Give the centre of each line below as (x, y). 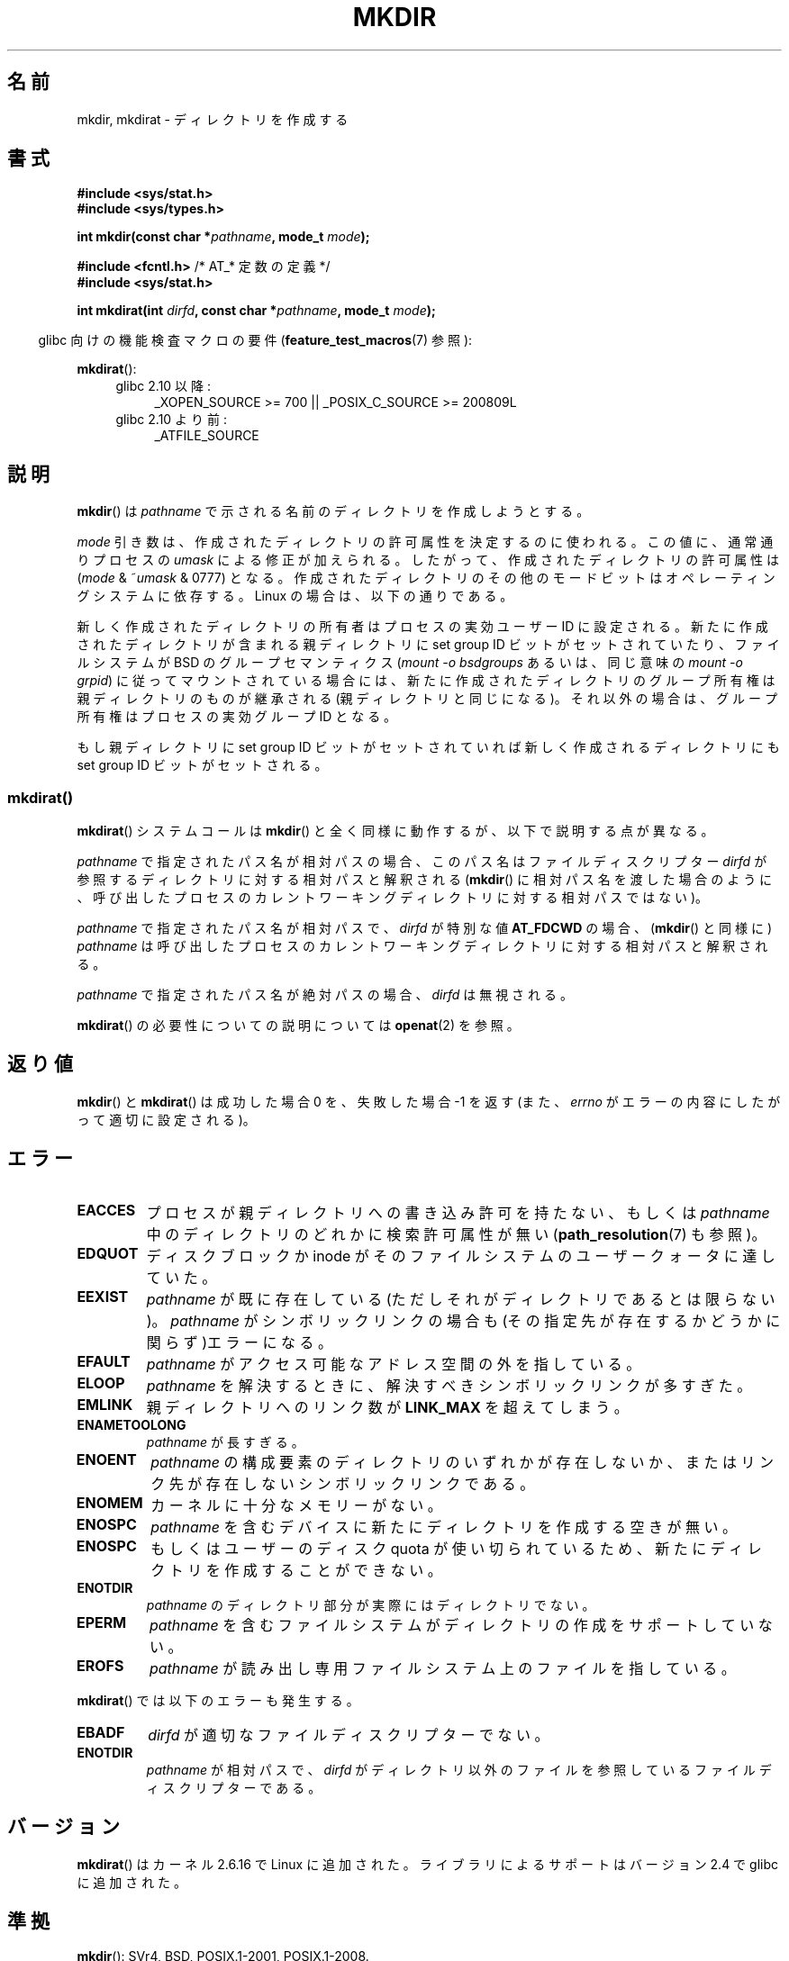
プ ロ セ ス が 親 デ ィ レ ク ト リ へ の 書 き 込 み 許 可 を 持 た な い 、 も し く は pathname (458, 1212)
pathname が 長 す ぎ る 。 (225, 1441)
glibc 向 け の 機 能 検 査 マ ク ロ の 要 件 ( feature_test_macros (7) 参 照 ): (255, 340)
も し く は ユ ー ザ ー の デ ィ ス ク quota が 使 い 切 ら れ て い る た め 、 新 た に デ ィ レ (456, 1548)
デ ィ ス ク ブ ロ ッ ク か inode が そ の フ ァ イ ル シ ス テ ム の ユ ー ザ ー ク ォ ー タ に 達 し (461, 1256)
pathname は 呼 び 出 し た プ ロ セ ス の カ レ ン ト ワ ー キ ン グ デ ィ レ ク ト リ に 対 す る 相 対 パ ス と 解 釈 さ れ (422, 946)
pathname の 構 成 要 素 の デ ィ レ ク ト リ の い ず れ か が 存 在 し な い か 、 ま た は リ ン (463, 1462)
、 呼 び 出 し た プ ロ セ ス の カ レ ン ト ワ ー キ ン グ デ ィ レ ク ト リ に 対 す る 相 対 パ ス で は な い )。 (393, 898)
